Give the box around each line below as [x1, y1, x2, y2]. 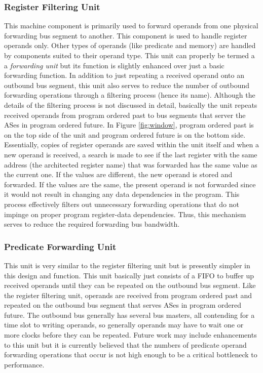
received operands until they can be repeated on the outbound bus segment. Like [4, 280, 256, 291]
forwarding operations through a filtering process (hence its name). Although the [4, 90, 255, 100]
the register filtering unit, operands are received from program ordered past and [4, 289, 252, 300]
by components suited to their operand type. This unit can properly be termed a [4, 50, 255, 60]
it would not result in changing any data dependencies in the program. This [4, 189, 240, 199]
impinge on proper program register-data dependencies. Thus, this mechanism [4, 209, 246, 219]
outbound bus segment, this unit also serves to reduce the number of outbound [4, 79, 249, 90]
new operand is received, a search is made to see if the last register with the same [4, 149, 257, 159]
